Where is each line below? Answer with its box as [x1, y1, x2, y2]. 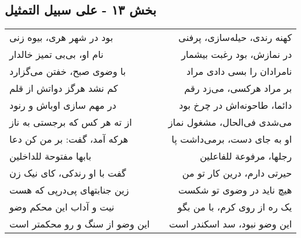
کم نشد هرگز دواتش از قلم [9, 81, 118, 95]
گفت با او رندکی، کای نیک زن [9, 166, 126, 180]
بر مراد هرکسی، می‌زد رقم [184, 81, 292, 95]
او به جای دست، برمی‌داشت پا [171, 132, 292, 146]
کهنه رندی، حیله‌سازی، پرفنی [178, 30, 292, 44]
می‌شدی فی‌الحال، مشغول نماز [168, 115, 292, 129]
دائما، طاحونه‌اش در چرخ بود [179, 98, 292, 112]
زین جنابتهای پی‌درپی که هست [9, 183, 129, 197]
